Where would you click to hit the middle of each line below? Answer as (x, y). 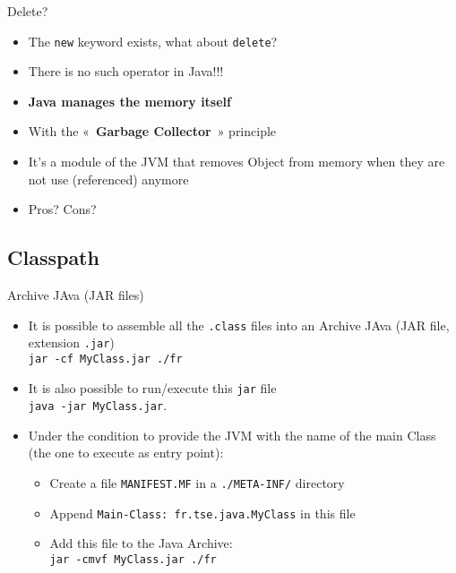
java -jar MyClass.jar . (98, 405)
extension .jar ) (71, 342)
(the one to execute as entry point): (126, 453)
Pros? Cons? (62, 209)
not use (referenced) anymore (108, 179)
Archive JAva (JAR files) (76, 295)
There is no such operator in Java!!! (126, 71)
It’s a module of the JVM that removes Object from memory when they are (237, 162)
